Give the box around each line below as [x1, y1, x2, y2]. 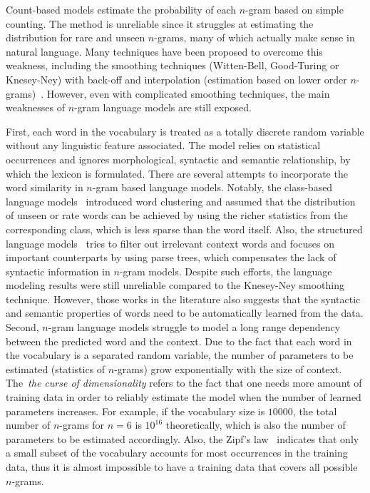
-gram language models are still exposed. [74, 100, 252, 115]
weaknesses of [6, 100, 66, 115]
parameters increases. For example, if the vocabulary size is [6, 403, 265, 418]
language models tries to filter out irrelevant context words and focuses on [6, 235, 335, 250]
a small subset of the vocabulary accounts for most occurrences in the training [6, 445, 348, 460]
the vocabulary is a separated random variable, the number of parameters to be [6, 347, 354, 362]
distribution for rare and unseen [6, 30, 145, 45]
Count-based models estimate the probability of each [6, 2, 237, 16]
